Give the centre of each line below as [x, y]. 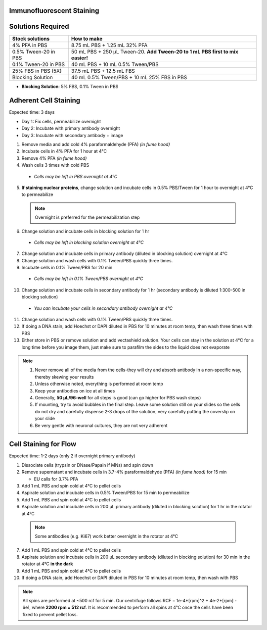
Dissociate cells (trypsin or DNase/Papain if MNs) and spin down [87, 465]
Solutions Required [39, 26]
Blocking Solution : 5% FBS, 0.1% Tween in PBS [70, 86]
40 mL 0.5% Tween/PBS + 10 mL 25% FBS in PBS [129, 77]
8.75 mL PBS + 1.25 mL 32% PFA [109, 45]
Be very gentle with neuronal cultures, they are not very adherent [101, 425]
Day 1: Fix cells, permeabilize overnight [61, 121]
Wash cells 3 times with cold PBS [55, 165]
